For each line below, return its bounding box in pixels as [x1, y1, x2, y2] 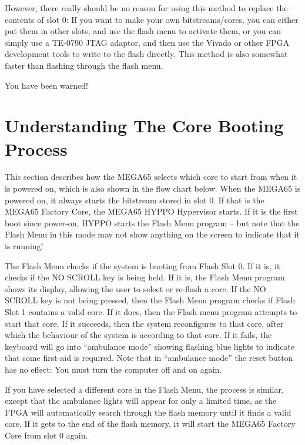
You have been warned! [5, 79, 88, 91]
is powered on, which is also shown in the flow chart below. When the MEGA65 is [5, 182, 301, 195]
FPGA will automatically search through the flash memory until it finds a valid [5, 406, 291, 418]
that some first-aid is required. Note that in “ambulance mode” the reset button [5, 352, 293, 364]
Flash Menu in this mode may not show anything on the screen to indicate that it [5, 228, 300, 240]
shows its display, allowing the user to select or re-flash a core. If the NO [5, 282, 266, 295]
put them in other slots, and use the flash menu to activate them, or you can [5, 25, 281, 37]
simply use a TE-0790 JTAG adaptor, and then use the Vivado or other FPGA [5, 36, 290, 48]
